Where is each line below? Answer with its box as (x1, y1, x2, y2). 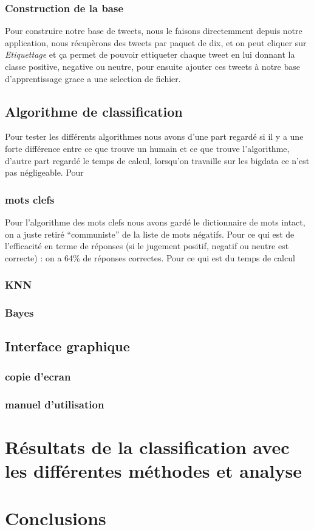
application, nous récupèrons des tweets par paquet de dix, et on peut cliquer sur (5, 36, 307, 49)
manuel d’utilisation (5, 396, 104, 411)
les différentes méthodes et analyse (5, 458, 302, 483)
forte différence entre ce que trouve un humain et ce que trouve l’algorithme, (5, 142, 290, 154)
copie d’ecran (5, 368, 71, 384)
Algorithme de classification (5, 102, 183, 120)
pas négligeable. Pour (5, 166, 84, 179)
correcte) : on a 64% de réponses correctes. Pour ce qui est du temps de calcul (5, 251, 295, 264)
